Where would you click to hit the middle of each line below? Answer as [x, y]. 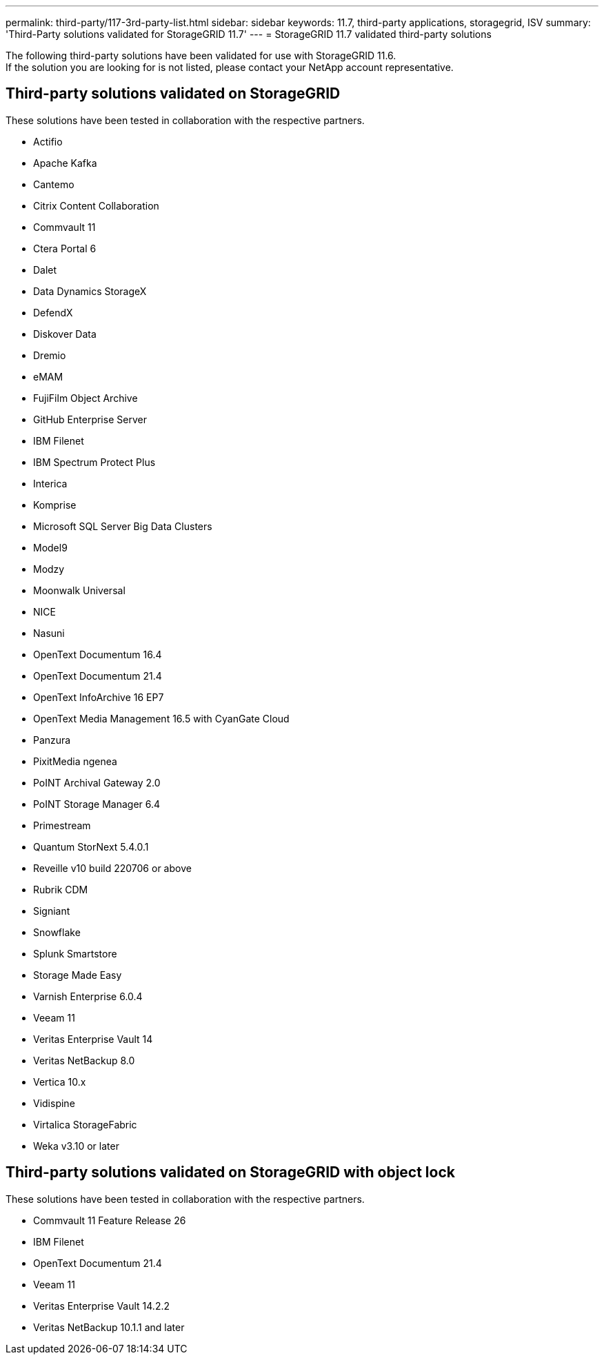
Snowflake [57, 932]
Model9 [50, 547]
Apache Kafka [65, 163]
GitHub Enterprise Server [90, 419]
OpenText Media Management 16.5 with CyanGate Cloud [161, 718]
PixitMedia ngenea [75, 761]
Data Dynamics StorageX [90, 291]
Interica [50, 483]
